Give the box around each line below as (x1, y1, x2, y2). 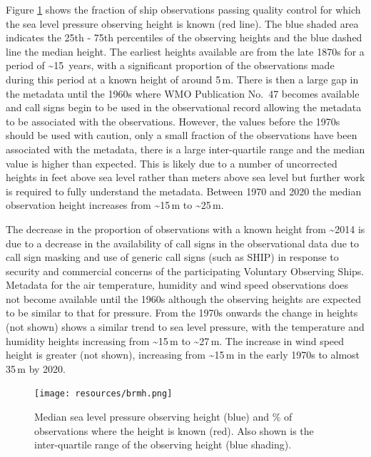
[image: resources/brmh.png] (34, 389, 173, 399)
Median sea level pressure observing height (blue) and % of (34, 409, 293, 424)
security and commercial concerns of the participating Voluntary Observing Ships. (6, 263, 365, 278)
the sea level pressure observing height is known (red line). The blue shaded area (6, 16, 359, 31)
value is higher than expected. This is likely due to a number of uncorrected (6, 155, 337, 170)
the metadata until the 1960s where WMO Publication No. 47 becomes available (6, 86, 360, 101)
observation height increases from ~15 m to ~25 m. (6, 197, 224, 212)
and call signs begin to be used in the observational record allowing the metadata (6, 100, 362, 115)
